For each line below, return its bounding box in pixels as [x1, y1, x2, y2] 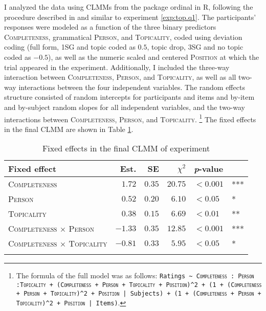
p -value [194, 163, 224, 175]
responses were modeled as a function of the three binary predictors [4, 21, 216, 32]
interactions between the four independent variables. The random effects [18, 81, 245, 92]
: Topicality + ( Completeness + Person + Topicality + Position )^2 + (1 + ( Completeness [16, 281, 262, 289]
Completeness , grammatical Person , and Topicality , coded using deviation [4, 31, 242, 42]
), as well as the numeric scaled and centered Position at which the [48, 51, 259, 62]
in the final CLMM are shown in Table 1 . [4, 123, 134, 134]
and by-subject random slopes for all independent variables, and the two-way [4, 101, 246, 112]
